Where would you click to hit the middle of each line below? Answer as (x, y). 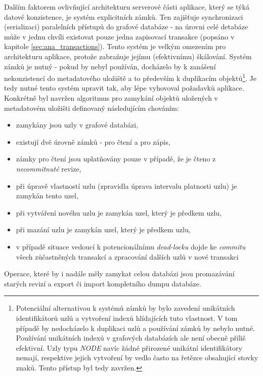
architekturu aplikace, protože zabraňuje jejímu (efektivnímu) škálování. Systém (128, 56)
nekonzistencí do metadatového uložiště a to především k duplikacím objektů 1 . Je (130, 77)
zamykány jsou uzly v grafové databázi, (77, 125)
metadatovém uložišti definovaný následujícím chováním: (92, 108)
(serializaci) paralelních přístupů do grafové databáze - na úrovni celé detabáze (126, 27)
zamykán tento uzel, (47, 196)
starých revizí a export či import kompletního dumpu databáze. (103, 283)
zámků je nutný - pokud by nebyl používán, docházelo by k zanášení (110, 66)
